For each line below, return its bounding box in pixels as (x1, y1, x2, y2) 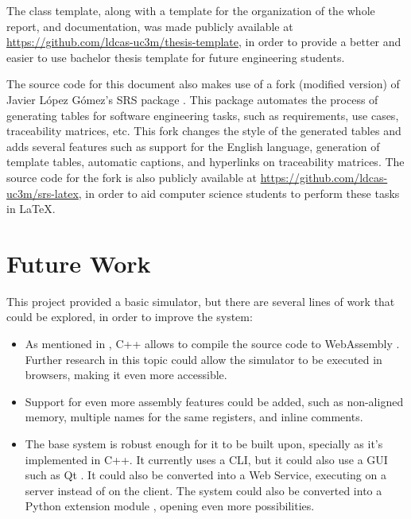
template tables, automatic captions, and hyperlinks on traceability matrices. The (6, 153, 405, 170)
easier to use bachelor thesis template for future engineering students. (6, 48, 345, 65)
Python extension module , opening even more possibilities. (25, 498, 315, 514)
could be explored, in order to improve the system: (6, 308, 253, 325)
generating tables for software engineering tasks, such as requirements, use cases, (6, 107, 399, 123)
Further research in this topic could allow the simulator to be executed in (25, 351, 382, 367)
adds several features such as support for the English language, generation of (6, 137, 380, 154)
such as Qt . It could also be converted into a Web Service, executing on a (25, 467, 386, 483)
